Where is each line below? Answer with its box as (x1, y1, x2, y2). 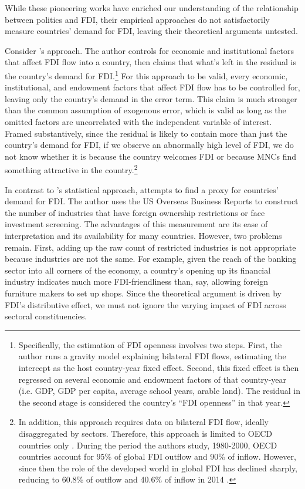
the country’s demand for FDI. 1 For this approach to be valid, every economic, (5, 68, 288, 82)
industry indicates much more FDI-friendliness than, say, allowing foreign (5, 275, 268, 288)
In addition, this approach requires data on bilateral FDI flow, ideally (18, 416, 269, 428)
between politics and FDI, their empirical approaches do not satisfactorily (5, 13, 270, 25)
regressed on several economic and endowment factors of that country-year (18, 373, 287, 385)
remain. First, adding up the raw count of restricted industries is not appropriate (5, 241, 296, 253)
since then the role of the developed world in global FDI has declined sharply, (18, 461, 297, 474)
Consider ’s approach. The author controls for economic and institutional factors (5, 44, 294, 56)
